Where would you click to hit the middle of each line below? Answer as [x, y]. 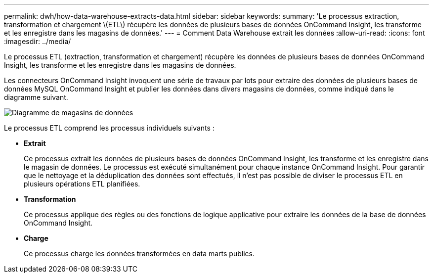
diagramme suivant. [36, 97]
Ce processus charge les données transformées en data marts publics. [139, 254]
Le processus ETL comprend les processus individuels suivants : [109, 128]
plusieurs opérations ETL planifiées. [82, 184]
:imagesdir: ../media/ [38, 41]
